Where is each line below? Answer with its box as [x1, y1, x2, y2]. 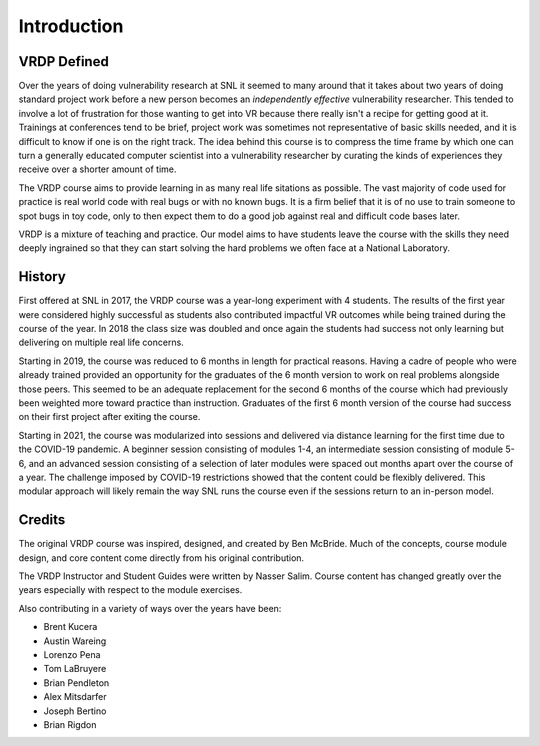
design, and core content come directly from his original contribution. [18, 551, 305, 564]
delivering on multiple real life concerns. [18, 336, 184, 349]
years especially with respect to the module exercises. [18, 584, 243, 596]
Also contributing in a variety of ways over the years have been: [18, 602, 282, 614]
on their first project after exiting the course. [18, 411, 201, 423]
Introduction [18, 15, 124, 37]
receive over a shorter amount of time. [18, 163, 177, 175]
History [18, 268, 67, 285]
